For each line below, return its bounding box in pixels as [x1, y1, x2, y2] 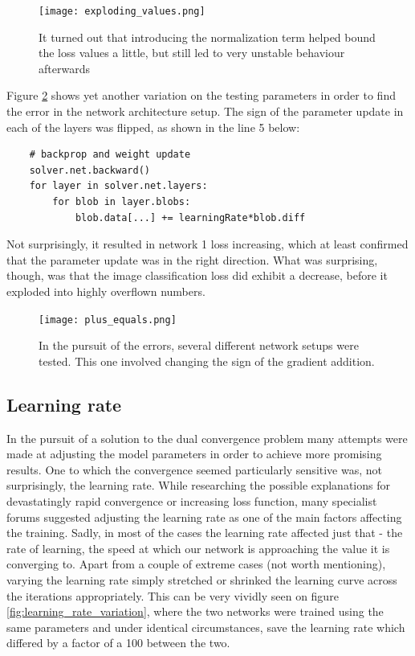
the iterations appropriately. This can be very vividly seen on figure [6, 587, 339, 604]
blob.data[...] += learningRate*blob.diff [75, 211, 306, 223]
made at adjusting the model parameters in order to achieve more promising [6, 445, 382, 462]
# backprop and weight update [29, 149, 191, 161]
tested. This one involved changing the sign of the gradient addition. [39, 352, 375, 369]
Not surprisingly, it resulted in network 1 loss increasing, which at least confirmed [6, 236, 409, 252]
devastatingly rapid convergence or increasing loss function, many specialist [6, 492, 377, 509]
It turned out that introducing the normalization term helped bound [39, 28, 376, 45]
